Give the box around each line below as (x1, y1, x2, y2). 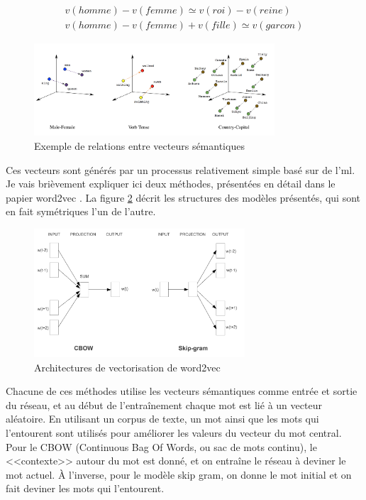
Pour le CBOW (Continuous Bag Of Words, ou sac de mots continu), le (6, 439, 317, 454)
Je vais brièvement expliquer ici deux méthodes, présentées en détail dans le (6, 176, 335, 191)
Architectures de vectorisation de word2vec (34, 359, 221, 374)
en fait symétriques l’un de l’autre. (6, 204, 156, 219)
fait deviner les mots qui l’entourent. (6, 481, 165, 496)
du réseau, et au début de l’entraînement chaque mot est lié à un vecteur (6, 397, 322, 412)
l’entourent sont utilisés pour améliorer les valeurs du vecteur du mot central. (6, 425, 342, 440)
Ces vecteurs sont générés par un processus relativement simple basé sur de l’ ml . (6, 162, 355, 177)
